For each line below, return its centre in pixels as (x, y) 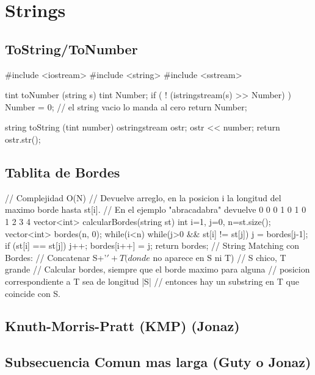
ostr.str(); (23, 139)
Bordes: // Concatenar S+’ (56, 257)
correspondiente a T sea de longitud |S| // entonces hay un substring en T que (152, 281)
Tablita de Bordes (63, 172)
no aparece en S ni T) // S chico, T (219, 257)
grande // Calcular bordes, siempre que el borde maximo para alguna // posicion (157, 269)
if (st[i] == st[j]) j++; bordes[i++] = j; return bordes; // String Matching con (152, 245)
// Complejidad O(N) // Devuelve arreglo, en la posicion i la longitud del (143, 197)
